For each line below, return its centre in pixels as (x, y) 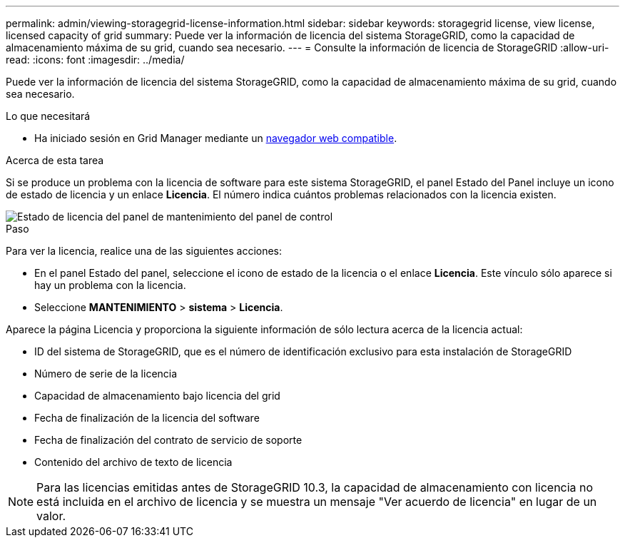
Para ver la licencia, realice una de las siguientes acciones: (144, 251)
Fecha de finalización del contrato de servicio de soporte (168, 440)
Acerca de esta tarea (55, 160)
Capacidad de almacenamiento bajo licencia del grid (157, 396)
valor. (51, 516)
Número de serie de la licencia (106, 374)
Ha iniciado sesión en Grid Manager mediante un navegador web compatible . (216, 138)
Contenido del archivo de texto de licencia (133, 462)
